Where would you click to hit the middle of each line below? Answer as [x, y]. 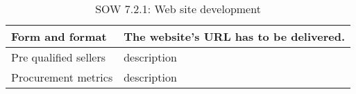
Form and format [59, 36]
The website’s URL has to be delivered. [235, 36]
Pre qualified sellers [59, 57]
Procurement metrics [62, 77]
